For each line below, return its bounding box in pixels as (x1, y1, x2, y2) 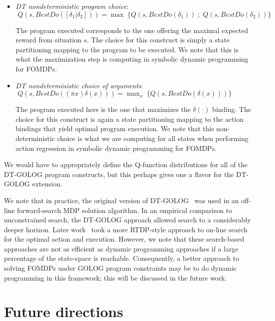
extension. (32, 178, 63, 189)
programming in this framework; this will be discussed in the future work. (4, 272, 227, 283)
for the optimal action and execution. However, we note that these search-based (4, 234, 244, 244)
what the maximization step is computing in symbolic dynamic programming (15, 54, 248, 64)
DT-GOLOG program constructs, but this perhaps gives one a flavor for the (4, 169, 234, 179)
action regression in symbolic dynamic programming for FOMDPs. (15, 143, 217, 153)
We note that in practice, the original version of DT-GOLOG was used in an (4, 195, 239, 205)
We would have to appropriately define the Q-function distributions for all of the (4, 159, 248, 170)
